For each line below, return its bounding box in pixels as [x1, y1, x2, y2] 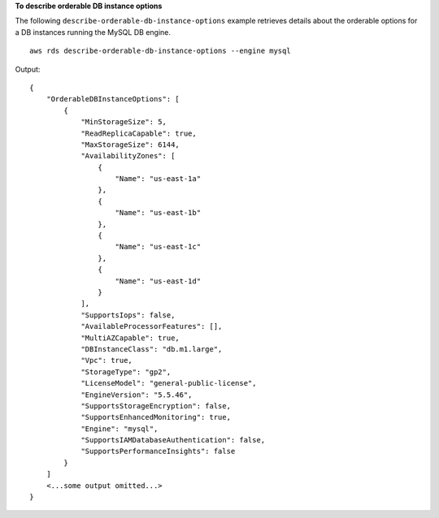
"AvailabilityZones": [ [80, 151, 176, 161]
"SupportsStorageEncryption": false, [80, 401, 232, 410]
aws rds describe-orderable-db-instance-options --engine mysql [29, 46, 292, 56]
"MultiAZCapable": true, [80, 333, 180, 343]
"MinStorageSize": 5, [80, 118, 167, 127]
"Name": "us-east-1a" [115, 175, 202, 183]
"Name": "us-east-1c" [115, 242, 202, 252]
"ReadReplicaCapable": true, [80, 128, 197, 138]
